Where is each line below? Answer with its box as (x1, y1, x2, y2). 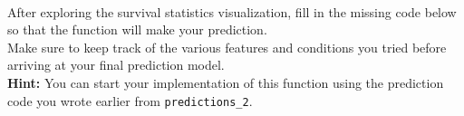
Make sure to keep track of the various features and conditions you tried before (7, 37, 447, 56)
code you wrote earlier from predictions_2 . (7, 91, 253, 110)
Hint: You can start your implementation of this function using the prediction (7, 72, 444, 92)
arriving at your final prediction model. (7, 55, 225, 74)
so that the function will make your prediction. (7, 20, 267, 39)
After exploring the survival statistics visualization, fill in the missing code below (7, 2, 457, 21)
